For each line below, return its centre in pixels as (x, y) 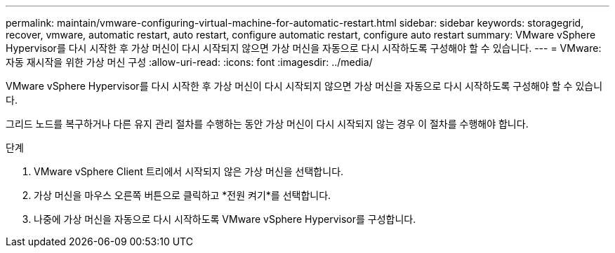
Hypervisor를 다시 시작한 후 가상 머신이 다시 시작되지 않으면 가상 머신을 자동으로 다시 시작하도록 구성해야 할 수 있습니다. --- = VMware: (304, 48)
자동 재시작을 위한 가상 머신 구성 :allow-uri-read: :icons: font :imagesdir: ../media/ (189, 62)
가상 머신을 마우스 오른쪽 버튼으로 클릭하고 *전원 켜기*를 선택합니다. (183, 195)
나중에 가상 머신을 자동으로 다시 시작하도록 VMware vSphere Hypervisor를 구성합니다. (225, 219)
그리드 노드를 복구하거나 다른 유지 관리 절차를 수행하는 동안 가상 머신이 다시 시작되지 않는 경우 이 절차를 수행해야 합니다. (267, 124)
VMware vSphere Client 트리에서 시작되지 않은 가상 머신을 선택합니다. (189, 171)
